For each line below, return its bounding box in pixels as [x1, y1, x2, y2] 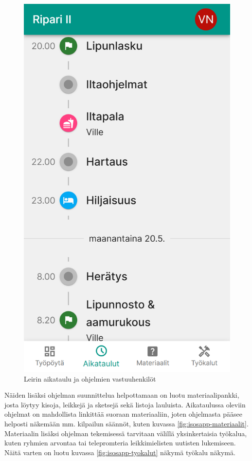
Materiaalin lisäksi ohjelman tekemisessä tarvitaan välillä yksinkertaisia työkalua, [4, 428, 247, 438]
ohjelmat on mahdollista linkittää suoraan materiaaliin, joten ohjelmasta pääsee [4, 409, 242, 419]
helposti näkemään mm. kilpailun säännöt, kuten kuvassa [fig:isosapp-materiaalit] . [4, 419, 249, 429]
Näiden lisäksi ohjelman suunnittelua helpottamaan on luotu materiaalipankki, [4, 390, 239, 400]
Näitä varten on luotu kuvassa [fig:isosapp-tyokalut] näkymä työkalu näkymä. [4, 447, 235, 457]
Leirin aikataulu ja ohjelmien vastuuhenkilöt [24, 373, 156, 384]
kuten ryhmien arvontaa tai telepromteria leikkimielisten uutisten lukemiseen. [4, 438, 236, 448]
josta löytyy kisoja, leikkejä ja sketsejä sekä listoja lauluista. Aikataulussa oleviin [4, 399, 246, 409]
